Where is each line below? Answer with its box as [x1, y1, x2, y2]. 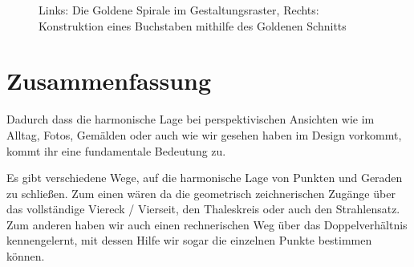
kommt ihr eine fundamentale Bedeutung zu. [6, 142, 226, 159]
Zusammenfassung [6, 64, 212, 97]
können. [6, 248, 45, 265]
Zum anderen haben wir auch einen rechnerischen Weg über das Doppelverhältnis [6, 216, 408, 233]
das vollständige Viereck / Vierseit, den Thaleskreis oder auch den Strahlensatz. [6, 200, 400, 217]
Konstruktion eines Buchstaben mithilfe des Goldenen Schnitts [39, 17, 347, 34]
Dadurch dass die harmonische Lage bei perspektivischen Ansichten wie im [6, 111, 375, 127]
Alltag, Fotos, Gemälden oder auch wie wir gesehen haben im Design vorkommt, [6, 126, 402, 143]
